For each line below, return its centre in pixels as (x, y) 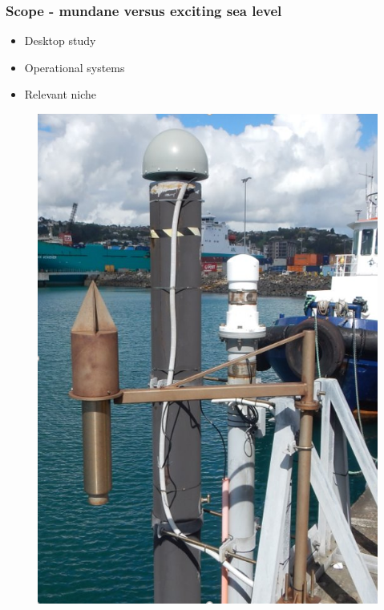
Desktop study (60, 40)
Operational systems (75, 67)
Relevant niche (61, 94)
